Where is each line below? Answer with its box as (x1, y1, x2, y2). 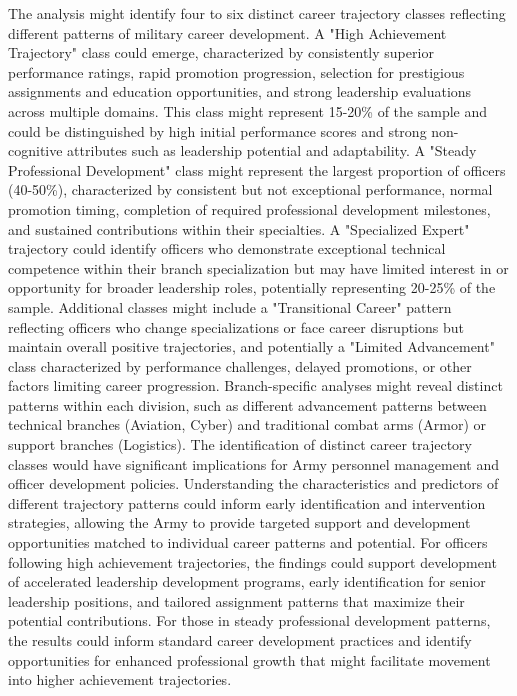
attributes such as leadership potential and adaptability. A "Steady (67, 140, 477, 161)
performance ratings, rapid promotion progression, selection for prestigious (8, 61, 465, 82)
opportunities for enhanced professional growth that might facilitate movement (8, 649, 491, 670)
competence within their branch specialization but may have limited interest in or (8, 257, 509, 278)
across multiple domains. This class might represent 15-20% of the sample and (8, 100, 488, 121)
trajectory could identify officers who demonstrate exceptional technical (8, 238, 446, 259)
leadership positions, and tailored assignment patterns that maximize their (8, 590, 465, 611)
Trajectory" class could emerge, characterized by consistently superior (8, 42, 434, 63)
